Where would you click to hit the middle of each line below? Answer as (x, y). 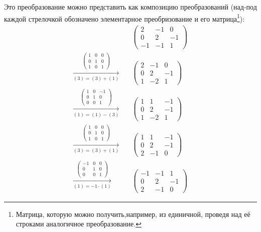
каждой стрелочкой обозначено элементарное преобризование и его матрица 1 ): (124, 18)
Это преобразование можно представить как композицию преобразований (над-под (130, 7)
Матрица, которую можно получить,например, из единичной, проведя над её (133, 214)
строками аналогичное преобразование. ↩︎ (79, 224)
